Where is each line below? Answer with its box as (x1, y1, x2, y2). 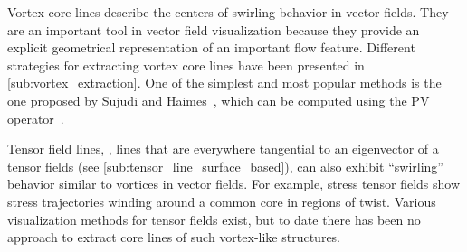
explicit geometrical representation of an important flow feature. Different (7, 38, 415, 57)
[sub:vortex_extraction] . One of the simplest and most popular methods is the (7, 73, 442, 92)
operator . (7, 108, 64, 127)
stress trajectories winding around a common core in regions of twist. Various (7, 191, 436, 210)
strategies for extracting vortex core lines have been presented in (7, 55, 365, 74)
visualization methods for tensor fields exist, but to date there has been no (7, 210, 421, 229)
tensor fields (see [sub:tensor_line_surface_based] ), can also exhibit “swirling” (7, 156, 443, 175)
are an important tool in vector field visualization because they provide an (7, 20, 420, 39)
